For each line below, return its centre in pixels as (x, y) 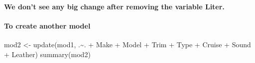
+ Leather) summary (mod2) (47, 54)
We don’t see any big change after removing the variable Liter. (114, 6)
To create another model (47, 25)
